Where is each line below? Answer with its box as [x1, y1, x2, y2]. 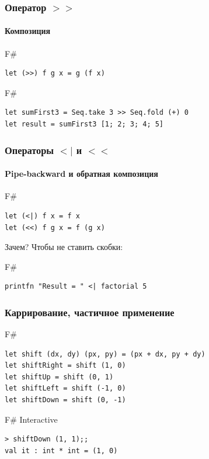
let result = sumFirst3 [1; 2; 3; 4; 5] [5, 120, 164, 129]
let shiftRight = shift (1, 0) [5, 361, 126, 370]
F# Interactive [5, 413, 58, 425]
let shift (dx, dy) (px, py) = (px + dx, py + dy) [5, 350, 205, 358]
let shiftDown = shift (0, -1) [5, 396, 126, 405]
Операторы [5, 142, 54, 157]
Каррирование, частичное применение [5, 304, 175, 319]
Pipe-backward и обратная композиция [5, 167, 158, 180]
